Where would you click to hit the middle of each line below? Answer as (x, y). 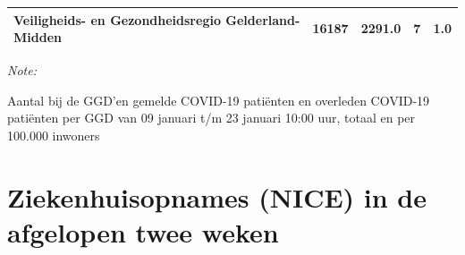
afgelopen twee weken (143, 231)
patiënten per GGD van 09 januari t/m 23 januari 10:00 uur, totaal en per (211, 118)
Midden (38, 37)
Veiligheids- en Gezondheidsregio (117, 19)
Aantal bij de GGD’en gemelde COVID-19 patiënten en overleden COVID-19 (219, 100)
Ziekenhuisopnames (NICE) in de (217, 196)
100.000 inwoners (54, 135)
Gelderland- (263, 19)
